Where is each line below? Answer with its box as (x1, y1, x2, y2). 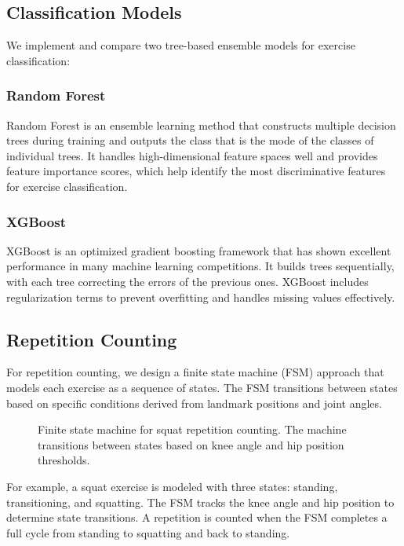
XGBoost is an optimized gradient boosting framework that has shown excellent (6, 242, 391, 258)
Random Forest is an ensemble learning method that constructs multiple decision (6, 116, 396, 133)
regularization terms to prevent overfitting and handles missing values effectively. (6, 288, 395, 305)
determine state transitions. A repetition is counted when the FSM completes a (6, 509, 388, 526)
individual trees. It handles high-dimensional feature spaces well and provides (6, 147, 378, 163)
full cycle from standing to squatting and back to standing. (6, 524, 290, 541)
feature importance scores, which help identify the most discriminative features (6, 163, 386, 179)
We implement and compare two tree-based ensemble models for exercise (6, 37, 355, 53)
